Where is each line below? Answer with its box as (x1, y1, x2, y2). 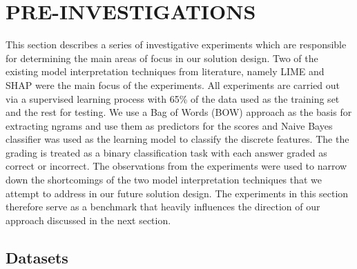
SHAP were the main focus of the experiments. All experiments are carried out (6, 77, 340, 92)
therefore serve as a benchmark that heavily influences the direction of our (6, 199, 320, 214)
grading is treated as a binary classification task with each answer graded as (6, 145, 327, 159)
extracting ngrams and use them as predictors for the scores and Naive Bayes (6, 118, 333, 132)
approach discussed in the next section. (6, 212, 171, 227)
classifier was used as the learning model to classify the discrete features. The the (6, 132, 349, 146)
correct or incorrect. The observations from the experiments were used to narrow (6, 159, 347, 173)
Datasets (6, 246, 68, 268)
